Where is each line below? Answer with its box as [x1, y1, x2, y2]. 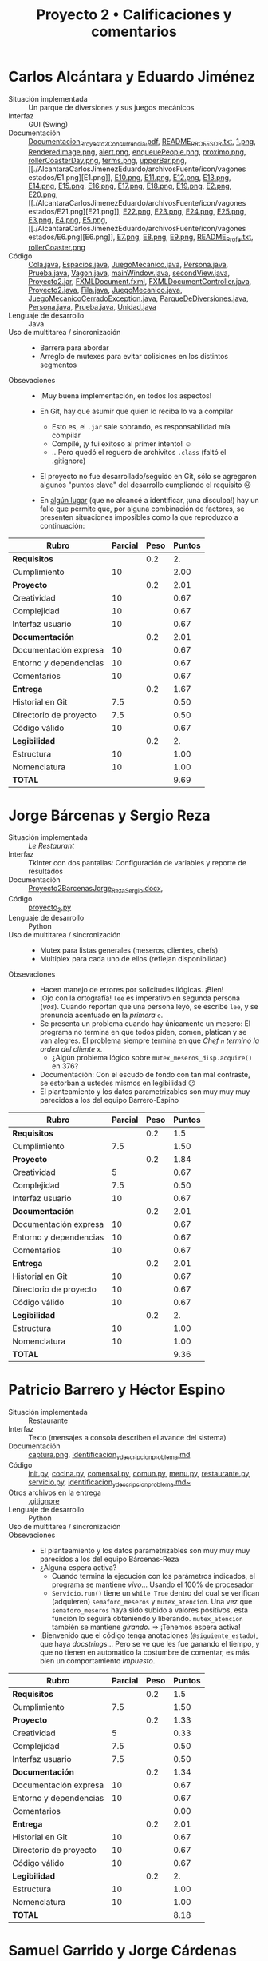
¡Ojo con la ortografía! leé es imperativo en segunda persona [39, 993, 241, 1003]
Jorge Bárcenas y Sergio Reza [8, 806, 211, 825]
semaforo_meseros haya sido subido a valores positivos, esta [51, 1605, 249, 1615]
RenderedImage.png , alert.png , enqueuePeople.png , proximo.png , [28, 146, 246, 157]
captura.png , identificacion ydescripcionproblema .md [28, 1450, 191, 1461]
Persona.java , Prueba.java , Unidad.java [28, 302, 157, 311]
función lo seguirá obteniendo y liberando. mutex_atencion [51, 1613, 243, 1623]
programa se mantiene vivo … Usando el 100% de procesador [51, 1580, 254, 1589]
